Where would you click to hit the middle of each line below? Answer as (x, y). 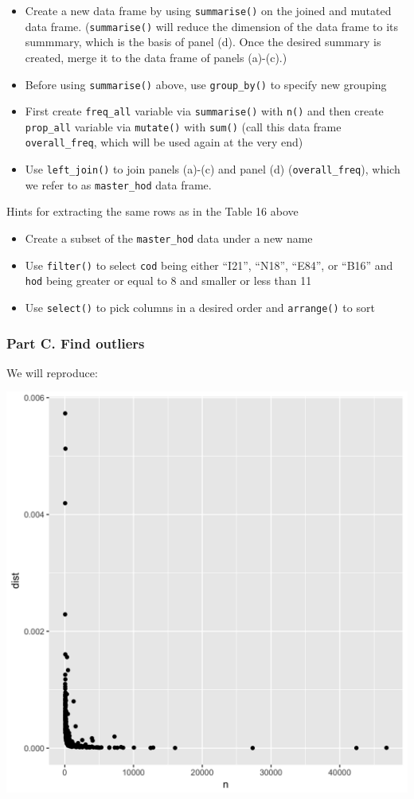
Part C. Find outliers (76, 343)
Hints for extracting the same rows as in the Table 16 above (152, 211)
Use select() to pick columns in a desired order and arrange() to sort (200, 307)
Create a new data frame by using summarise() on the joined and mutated (208, 10)
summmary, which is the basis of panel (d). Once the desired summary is (203, 42)
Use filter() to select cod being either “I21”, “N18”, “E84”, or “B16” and (209, 265)
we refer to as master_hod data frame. (118, 184)
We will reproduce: (52, 372)
